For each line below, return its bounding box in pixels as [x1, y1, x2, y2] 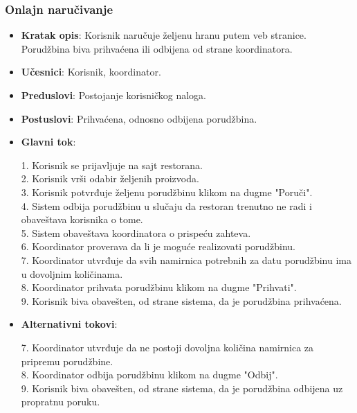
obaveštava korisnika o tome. [21, 212, 143, 227]
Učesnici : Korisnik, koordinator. [21, 64, 161, 79]
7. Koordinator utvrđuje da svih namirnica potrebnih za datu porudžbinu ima [21, 252, 351, 267]
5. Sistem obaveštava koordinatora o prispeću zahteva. [21, 225, 251, 240]
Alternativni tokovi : [21, 317, 118, 331]
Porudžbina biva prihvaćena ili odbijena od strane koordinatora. [21, 41, 293, 55]
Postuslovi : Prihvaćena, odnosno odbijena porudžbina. [21, 111, 257, 125]
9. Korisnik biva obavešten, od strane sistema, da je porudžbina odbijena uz [21, 380, 343, 395]
